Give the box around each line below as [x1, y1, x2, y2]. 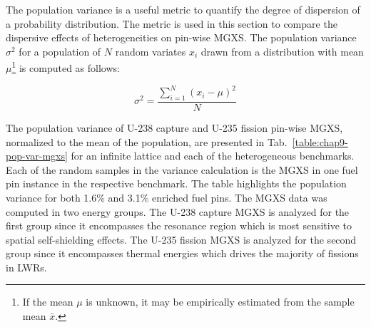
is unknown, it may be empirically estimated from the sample [86, 294, 355, 309]
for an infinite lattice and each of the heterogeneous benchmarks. [71, 148, 355, 163]
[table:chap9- [292, 134, 348, 149]
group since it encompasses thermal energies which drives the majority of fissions [6, 246, 359, 261]
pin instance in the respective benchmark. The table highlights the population [6, 176, 347, 191]
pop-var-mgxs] [6, 148, 68, 163]
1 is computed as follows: [11, 58, 120, 76]
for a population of [19, 43, 101, 58]
